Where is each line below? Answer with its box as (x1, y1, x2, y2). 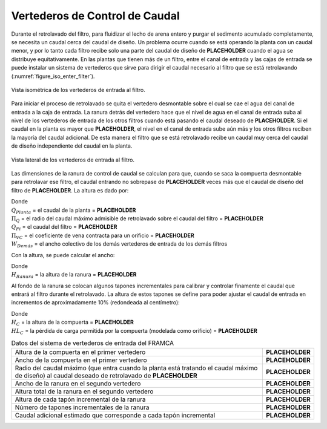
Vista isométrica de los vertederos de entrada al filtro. (11, 86, 145, 93)
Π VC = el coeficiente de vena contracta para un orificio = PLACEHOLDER (11, 232, 195, 240)
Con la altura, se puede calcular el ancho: (11, 251, 115, 258)
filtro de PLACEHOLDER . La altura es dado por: (11, 186, 129, 194)
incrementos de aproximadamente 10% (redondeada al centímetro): (11, 299, 180, 306)
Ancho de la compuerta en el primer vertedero (15, 356, 148, 364)
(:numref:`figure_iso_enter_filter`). (11, 73, 95, 80)
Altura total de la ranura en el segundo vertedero (15, 387, 154, 396)
